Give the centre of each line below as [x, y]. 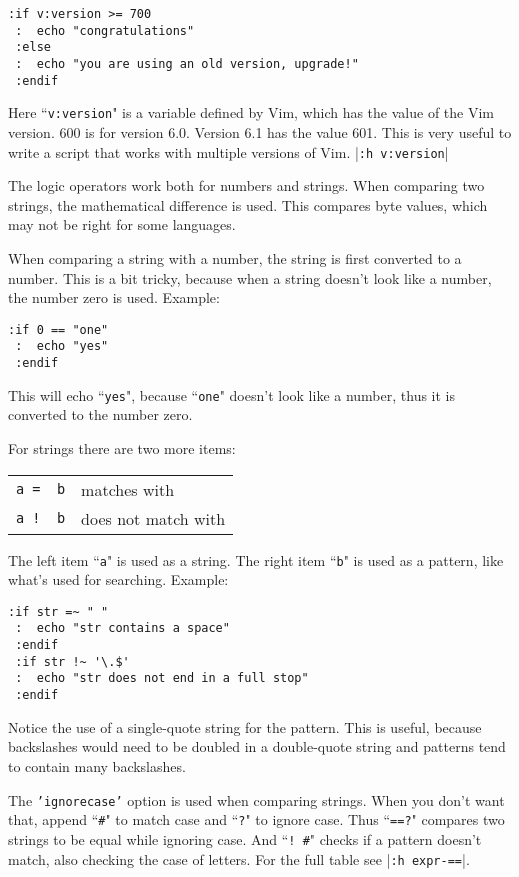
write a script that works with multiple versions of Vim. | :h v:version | [228, 151]
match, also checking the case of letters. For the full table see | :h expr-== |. [239, 858]
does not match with [153, 518]
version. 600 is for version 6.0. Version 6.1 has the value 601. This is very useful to [260, 131]
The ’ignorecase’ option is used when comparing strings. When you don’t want [256, 799]
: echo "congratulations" [105, 30]
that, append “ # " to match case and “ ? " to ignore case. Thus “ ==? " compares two [256, 819]
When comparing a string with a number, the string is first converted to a [235, 257]
